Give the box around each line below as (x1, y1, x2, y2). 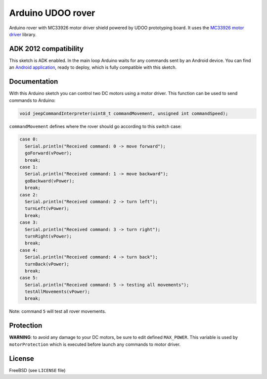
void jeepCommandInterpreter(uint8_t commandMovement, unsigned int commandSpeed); (19, 110, 228, 116)
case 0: (19, 137, 38, 142)
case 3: (19, 220, 38, 225)
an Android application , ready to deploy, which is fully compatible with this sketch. (9, 64, 177, 70)
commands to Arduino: (9, 97, 56, 103)
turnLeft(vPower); (25, 206, 69, 211)
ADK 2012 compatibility (9, 45, 84, 53)
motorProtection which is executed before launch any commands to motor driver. (9, 341, 180, 347)
